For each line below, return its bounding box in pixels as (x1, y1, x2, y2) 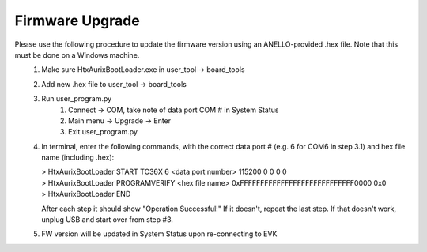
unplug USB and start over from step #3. (41, 215, 173, 224)
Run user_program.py (41, 94, 112, 103)
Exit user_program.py (68, 127, 138, 137)
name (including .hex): (41, 152, 115, 162)
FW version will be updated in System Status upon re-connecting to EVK (41, 229, 278, 239)
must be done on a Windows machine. (14, 50, 140, 59)
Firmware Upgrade (14, 12, 140, 29)
